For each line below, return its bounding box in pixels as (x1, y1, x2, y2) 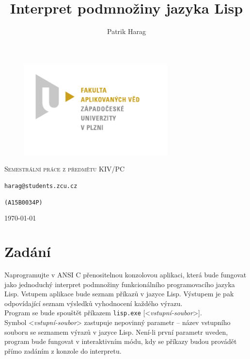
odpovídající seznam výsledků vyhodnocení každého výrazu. (4, 298, 183, 308)
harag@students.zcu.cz (4, 182, 78, 189)
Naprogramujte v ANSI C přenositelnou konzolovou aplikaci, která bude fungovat (4, 269, 247, 279)
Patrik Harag (107, 26, 146, 36)
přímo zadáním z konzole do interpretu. (4, 345, 122, 356)
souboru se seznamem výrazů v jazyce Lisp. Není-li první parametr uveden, (4, 326, 228, 337)
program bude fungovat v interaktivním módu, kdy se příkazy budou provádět (4, 336, 237, 346)
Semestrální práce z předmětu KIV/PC (4, 164, 125, 174)
